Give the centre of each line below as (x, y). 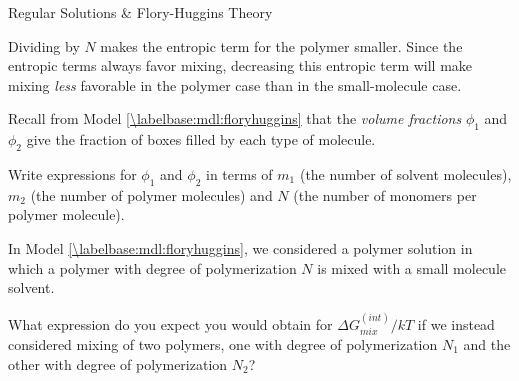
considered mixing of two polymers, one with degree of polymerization (223, 343)
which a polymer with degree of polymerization (152, 267)
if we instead (456, 323)
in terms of (239, 173)
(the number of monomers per (385, 194)
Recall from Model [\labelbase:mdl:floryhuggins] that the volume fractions (235, 118)
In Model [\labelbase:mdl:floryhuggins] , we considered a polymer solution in (240, 247)
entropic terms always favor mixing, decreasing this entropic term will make (240, 65)
